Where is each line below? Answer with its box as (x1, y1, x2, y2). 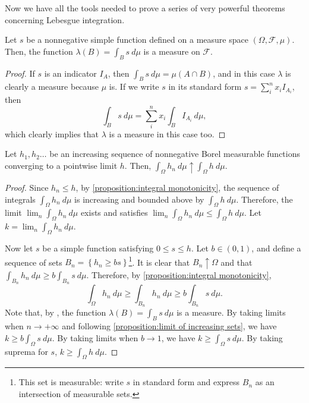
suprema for (5, 345, 48, 357)
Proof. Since (5, 181, 49, 193)
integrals (5, 193, 36, 205)
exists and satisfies (80, 206, 148, 219)
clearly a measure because (5, 80, 99, 93)
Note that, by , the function (5, 306, 106, 319)
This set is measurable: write (18, 376, 124, 388)
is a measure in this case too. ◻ (109, 127, 226, 140)
